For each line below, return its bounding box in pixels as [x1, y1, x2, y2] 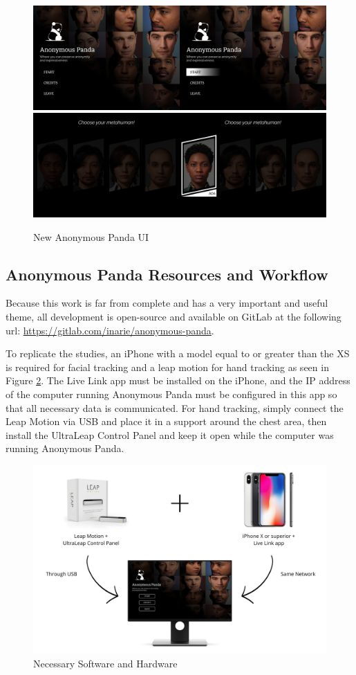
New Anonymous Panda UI [33, 229, 149, 244]
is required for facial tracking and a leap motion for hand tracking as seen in [6, 359, 329, 374]
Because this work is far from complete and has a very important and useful [6, 296, 328, 310]
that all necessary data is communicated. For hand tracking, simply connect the [6, 400, 344, 415]
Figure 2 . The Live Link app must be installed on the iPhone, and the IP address [6, 373, 350, 388]
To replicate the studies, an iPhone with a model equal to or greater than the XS [6, 346, 350, 361]
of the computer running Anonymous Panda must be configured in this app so [6, 386, 337, 401]
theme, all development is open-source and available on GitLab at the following [6, 309, 341, 324]
